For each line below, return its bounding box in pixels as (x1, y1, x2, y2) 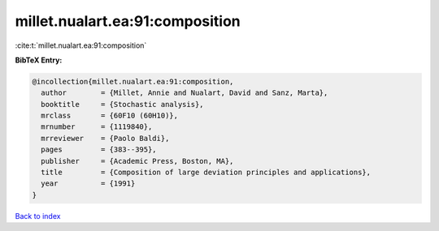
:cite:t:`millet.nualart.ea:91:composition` (15, 41, 147, 50)
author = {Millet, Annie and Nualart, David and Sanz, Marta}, (41, 88, 328, 97)
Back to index (15, 211, 61, 220)
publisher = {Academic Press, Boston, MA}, (41, 156, 234, 165)
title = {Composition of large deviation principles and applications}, (41, 168, 372, 178)
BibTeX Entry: (15, 55, 63, 65)
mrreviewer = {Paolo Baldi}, (41, 134, 170, 143)
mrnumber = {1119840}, (41, 122, 153, 131)
